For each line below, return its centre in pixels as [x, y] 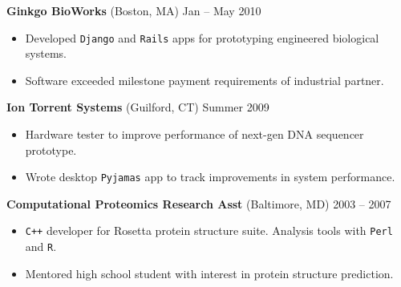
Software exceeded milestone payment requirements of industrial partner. [205, 80]
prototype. [51, 150]
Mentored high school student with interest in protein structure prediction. [209, 273]
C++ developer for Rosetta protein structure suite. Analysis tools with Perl [209, 230]
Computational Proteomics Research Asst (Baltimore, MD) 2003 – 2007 [199, 203]
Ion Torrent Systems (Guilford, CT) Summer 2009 [138, 107]
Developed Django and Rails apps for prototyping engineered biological [202, 37]
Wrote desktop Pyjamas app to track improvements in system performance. [210, 177]
